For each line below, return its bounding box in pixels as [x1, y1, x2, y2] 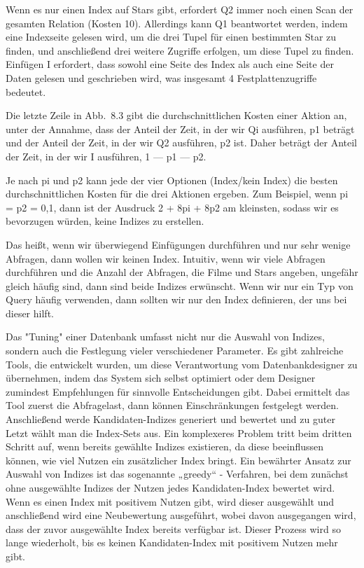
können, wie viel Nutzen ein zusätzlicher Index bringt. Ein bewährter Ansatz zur [6, 452, 351, 467]
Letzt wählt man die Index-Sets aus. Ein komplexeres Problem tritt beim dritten [6, 425, 352, 440]
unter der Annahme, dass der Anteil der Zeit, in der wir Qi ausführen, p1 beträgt [6, 121, 355, 136]
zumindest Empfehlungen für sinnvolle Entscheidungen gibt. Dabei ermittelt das [6, 384, 350, 399]
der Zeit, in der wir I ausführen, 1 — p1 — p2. [6, 148, 206, 163]
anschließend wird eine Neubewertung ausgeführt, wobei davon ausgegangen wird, [6, 508, 356, 522]
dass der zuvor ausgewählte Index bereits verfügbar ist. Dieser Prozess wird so [6, 521, 341, 536]
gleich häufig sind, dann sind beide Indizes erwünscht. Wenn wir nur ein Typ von [6, 278, 353, 293]
